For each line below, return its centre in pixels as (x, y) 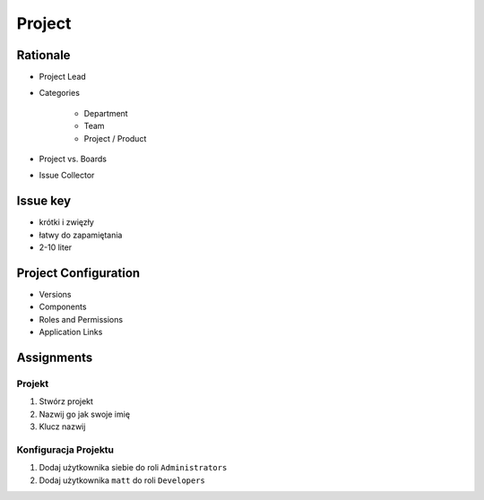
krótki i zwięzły (66, 222)
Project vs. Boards (73, 159)
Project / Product (115, 138)
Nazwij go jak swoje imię (84, 414)
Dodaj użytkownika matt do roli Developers (122, 480)
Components (63, 307)
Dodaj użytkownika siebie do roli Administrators (133, 468)
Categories (60, 93)
